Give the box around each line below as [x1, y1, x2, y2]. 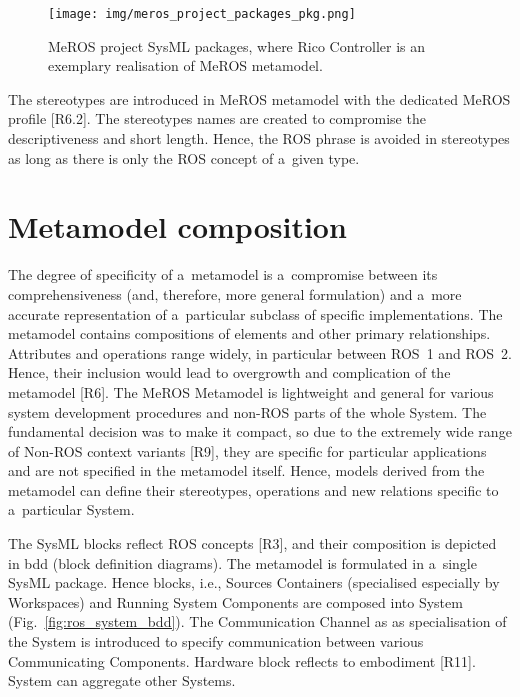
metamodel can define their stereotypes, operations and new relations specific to [8, 479, 499, 500]
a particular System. [8, 499, 135, 520]
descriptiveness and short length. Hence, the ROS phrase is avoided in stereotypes [8, 128, 510, 149]
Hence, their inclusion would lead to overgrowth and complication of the [8, 362, 451, 383]
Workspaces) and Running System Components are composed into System [8, 591, 463, 612]
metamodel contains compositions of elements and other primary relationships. [8, 323, 491, 344]
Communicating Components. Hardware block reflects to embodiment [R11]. [8, 650, 476, 671]
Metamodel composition [8, 206, 347, 247]
